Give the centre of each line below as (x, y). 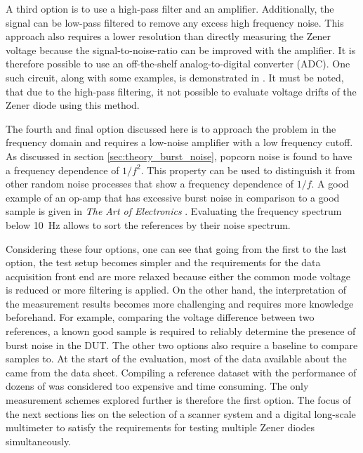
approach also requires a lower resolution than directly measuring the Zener (169, 36)
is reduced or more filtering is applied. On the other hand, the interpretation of (176, 290)
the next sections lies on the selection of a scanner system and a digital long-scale (181, 413)
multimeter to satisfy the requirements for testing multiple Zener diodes (160, 427)
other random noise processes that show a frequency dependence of (150, 184)
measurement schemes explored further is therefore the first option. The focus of (178, 400)
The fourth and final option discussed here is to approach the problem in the (171, 128)
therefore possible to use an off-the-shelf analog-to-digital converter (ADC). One (178, 64)
